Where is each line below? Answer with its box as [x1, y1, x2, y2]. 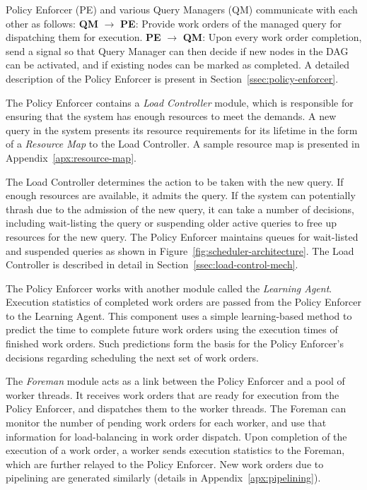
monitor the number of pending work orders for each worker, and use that [6, 415, 327, 430]
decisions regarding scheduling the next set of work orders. [6, 349, 259, 364]
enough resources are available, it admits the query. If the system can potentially [6, 188, 356, 203]
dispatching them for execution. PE [6, 30, 161, 44]
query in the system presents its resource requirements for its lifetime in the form [6, 122, 358, 137]
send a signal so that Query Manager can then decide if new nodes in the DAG [6, 43, 349, 58]
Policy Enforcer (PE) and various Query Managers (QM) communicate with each [6, 2, 358, 16]
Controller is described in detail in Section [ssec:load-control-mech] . [6, 257, 298, 272]
